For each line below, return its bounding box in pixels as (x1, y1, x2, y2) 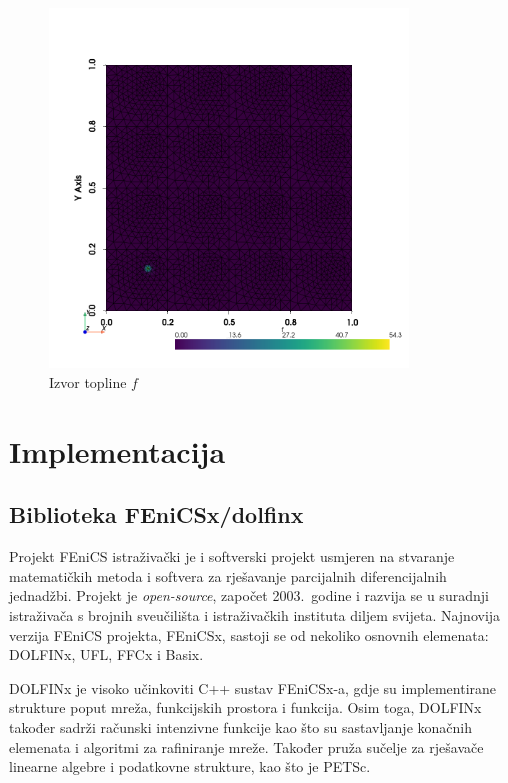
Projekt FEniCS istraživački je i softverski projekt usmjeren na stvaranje (9, 546, 455, 567)
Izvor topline (49, 371, 127, 392)
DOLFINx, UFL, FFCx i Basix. (9, 644, 204, 665)
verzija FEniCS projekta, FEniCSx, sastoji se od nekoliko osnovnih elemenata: (9, 624, 489, 645)
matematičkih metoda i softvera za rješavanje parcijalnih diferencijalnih (9, 565, 447, 586)
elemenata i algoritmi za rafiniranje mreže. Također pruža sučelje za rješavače (9, 736, 484, 757)
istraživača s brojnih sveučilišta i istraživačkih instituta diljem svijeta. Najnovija (9, 604, 501, 625)
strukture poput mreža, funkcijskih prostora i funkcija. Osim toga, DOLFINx (9, 697, 482, 718)
